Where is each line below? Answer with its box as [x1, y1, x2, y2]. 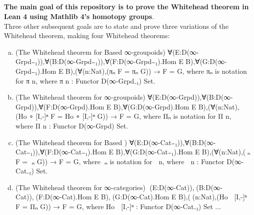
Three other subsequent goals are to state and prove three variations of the [4, 21, 229, 31]
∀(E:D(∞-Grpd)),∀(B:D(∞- [147, 92, 233, 102]
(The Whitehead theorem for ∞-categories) [15, 182, 146, 192]
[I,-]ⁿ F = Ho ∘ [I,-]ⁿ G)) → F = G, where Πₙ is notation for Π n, [35, 111, 231, 121]
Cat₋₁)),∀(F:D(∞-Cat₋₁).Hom [15, 147, 107, 157]
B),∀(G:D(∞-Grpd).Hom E [113, 101, 196, 111]
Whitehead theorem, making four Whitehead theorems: [4, 30, 170, 41]
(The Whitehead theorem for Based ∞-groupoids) [15, 46, 165, 57]
